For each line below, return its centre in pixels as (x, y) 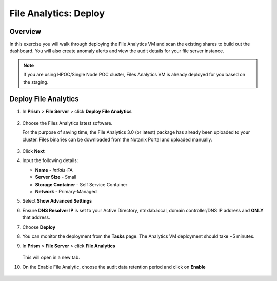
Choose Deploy (39, 227)
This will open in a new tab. (51, 257)
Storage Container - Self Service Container (81, 184)
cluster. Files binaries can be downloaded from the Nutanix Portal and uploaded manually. (117, 139)
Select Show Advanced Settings (57, 201)
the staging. (36, 82)
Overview (25, 32)
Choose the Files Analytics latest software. (67, 123)
